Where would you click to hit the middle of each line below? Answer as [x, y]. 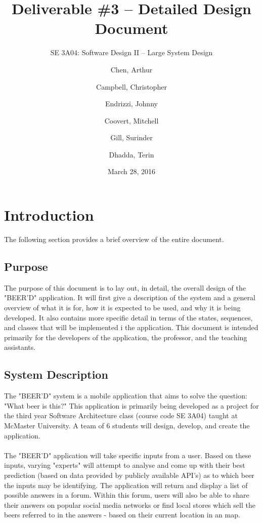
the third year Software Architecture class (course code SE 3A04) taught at [121, 415]
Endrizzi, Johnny [131, 104]
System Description [56, 374]
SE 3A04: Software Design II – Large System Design [131, 52]
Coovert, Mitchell [131, 120]
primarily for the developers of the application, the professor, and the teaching [126, 337]
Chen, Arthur [131, 69]
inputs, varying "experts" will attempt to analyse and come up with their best [125, 465]
